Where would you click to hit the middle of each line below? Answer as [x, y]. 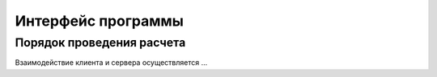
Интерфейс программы [99, 21]
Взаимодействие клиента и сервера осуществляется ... [111, 63]
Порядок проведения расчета [100, 43]
